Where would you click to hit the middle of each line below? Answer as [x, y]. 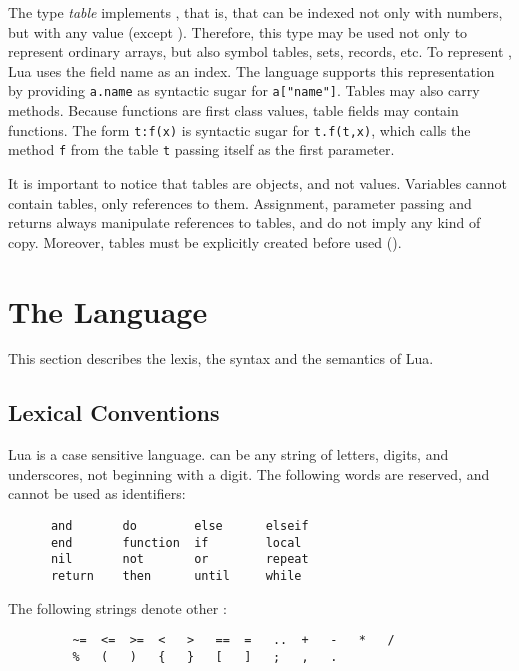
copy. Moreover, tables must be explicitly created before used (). [205, 241]
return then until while [176, 575]
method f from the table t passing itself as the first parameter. [201, 149]
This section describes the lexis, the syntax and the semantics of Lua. [221, 358]
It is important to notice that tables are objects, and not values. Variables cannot [258, 182]
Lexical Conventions [114, 412]
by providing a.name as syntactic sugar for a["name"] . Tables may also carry [244, 90]
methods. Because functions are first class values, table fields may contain [233, 110]
